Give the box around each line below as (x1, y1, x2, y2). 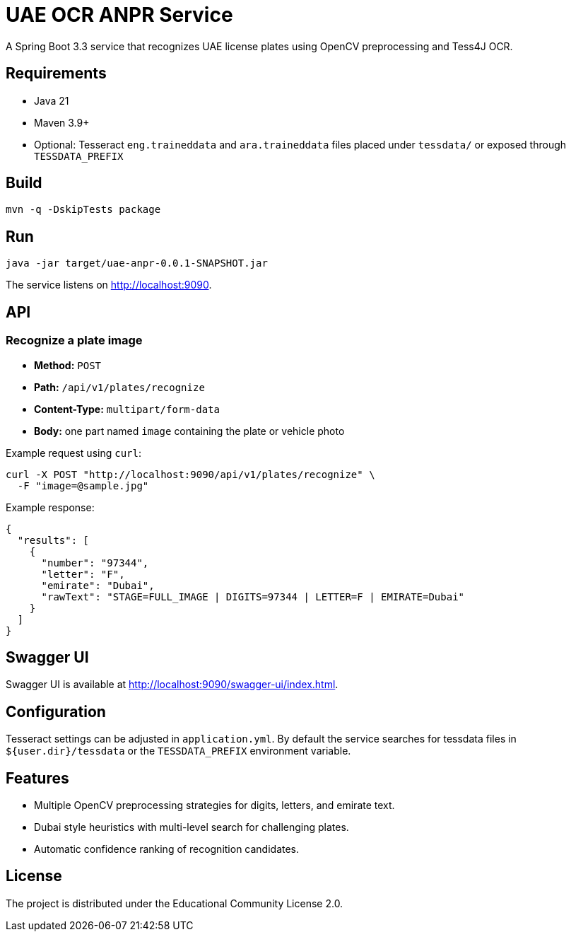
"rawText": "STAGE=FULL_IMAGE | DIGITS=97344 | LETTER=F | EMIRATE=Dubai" (41, 590, 465, 603)
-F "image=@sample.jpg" (17, 479, 149, 491)
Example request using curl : (6, 446, 141, 459)
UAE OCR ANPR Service (6, 3, 233, 27)
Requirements (6, 64, 107, 83)
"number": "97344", (41, 557, 149, 569)
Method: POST (34, 359, 102, 371)
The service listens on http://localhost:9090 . (6, 279, 212, 291)
